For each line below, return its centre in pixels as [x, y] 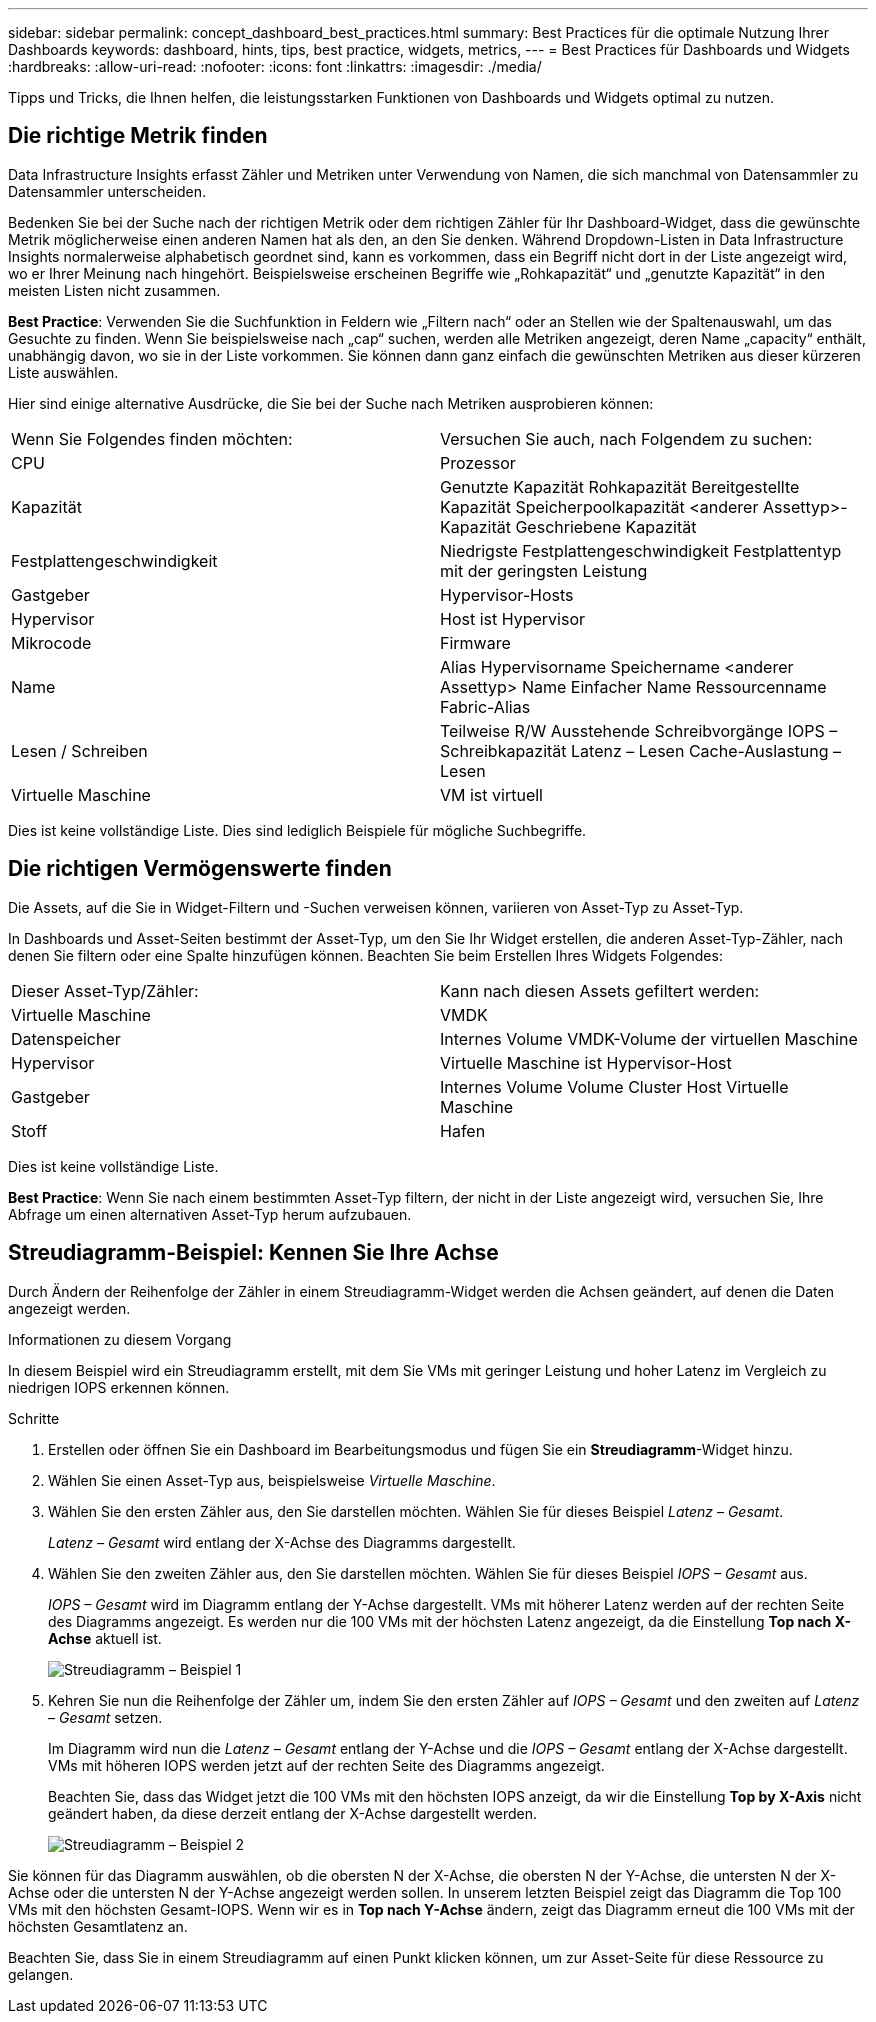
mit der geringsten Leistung [544, 570]
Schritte [34, 1418]
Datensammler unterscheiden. [107, 191]
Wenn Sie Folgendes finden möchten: [152, 438]
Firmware [475, 642]
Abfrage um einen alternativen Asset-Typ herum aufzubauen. [210, 1214]
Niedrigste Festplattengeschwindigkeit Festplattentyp [641, 550]
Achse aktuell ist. [105, 1638]
